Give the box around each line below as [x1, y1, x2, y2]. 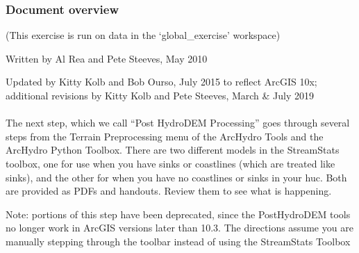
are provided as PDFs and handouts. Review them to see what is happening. [6, 183, 332, 198]
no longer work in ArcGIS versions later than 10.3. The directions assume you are [6, 220, 353, 235]
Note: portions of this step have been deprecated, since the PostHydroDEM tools [6, 206, 351, 221]
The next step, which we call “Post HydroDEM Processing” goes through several [6, 115, 350, 130]
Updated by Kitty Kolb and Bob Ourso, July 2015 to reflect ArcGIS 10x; [6, 74, 317, 89]
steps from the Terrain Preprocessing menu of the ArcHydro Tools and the [6, 129, 324, 143]
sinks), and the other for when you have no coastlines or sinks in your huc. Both [6, 170, 347, 184]
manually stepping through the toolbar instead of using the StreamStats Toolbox [6, 234, 351, 248]
